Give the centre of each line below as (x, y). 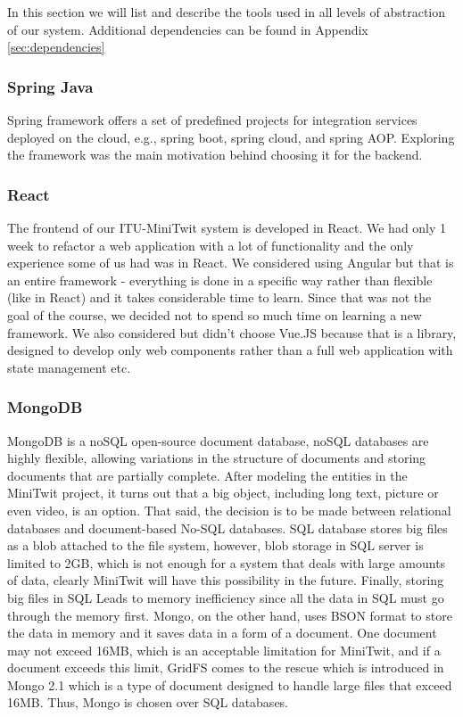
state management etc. (69, 367)
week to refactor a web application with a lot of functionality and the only (211, 245)
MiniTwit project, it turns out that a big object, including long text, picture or (223, 493)
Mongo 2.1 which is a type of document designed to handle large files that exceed (230, 684)
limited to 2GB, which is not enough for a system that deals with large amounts (227, 562)
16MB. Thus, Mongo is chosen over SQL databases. (148, 702)
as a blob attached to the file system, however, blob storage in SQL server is (215, 545)
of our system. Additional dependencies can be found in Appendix (188, 29)
